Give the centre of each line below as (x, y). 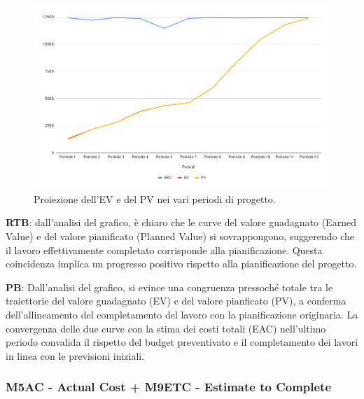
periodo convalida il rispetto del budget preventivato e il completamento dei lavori (182, 342)
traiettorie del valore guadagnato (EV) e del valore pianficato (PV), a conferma (176, 301)
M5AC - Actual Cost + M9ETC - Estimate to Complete (169, 387)
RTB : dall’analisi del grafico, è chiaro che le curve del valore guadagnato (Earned (181, 222)
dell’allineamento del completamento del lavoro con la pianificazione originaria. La (182, 314)
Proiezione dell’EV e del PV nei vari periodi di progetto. (155, 198)
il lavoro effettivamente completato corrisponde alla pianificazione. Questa (164, 250)
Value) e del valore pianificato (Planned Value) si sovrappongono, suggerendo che (180, 236)
